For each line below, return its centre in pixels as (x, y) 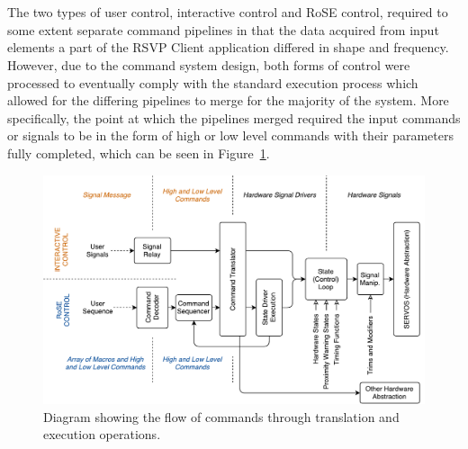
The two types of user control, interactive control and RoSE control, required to (228, 12)
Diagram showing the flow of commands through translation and (221, 416)
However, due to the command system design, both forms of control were (209, 64)
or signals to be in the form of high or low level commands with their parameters (230, 135)
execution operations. (102, 434)
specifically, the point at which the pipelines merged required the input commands (234, 117)
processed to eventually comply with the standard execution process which (213, 82)
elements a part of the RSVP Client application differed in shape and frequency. (228, 47)
